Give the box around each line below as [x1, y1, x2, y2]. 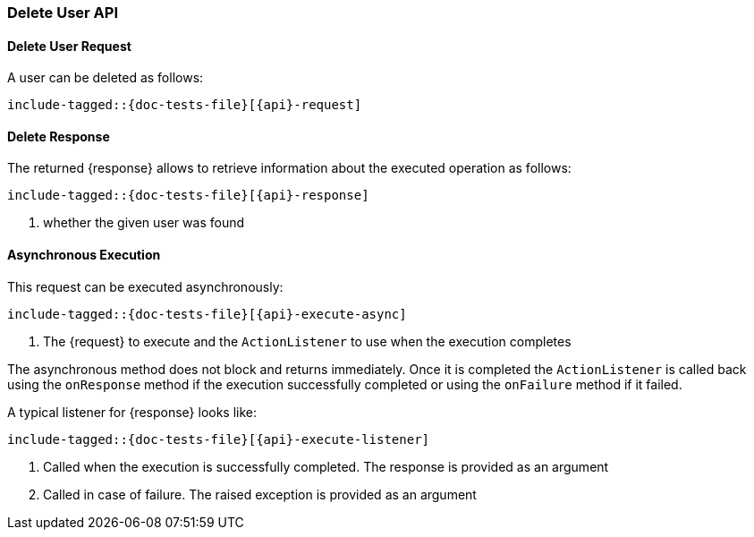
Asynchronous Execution [7, 247, 161, 263]
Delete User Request [7, 38, 131, 54]
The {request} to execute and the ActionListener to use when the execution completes [43, 333, 572, 349]
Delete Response [7, 128, 110, 144]
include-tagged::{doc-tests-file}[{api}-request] [7, 98, 362, 113]
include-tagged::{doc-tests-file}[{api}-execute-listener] [7, 431, 430, 447]
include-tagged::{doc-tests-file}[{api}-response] [7, 188, 369, 203]
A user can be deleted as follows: [7, 70, 204, 86]
